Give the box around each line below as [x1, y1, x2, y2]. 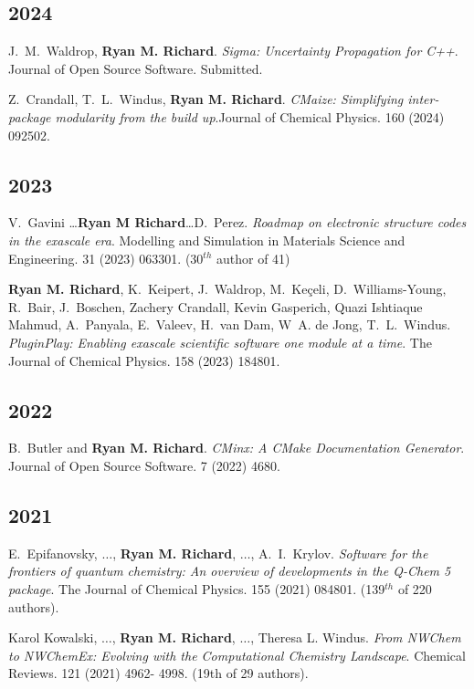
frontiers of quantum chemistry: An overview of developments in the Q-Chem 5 [8, 561, 451, 580]
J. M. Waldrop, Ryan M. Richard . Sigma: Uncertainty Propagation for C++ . [8, 41, 458, 60]
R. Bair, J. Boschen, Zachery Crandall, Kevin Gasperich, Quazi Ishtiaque [8, 297, 423, 316]
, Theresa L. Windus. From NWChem [250, 628, 461, 647]
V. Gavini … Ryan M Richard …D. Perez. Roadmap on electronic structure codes [8, 213, 467, 232]
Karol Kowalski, [8, 628, 98, 647]
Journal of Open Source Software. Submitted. [8, 58, 263, 78]
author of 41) [216, 248, 290, 267]
